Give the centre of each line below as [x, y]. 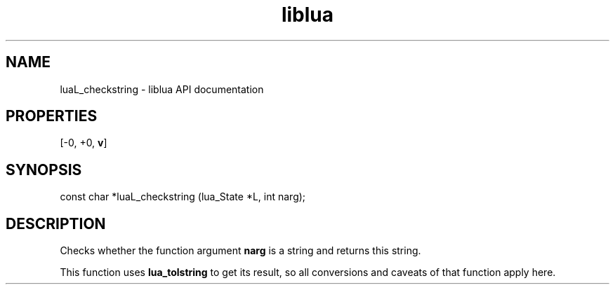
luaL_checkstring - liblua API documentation [162, 89]
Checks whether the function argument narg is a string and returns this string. [240, 251]
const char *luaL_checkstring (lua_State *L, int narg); [183, 197]
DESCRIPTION [56, 223]
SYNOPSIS [44, 170]
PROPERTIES [52, 116]
